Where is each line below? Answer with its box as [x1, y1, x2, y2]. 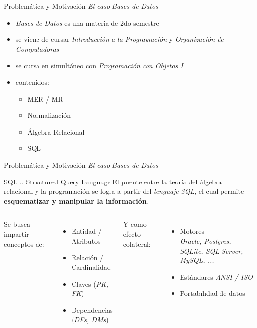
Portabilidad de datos [180, 288, 245, 298]
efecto [123, 228, 141, 239]
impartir [4, 228, 29, 239]
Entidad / [72, 226, 102, 236]
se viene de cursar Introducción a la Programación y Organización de [15, 34, 224, 44]
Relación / [72, 252, 104, 262]
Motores [180, 226, 205, 236]
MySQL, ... [180, 255, 214, 265]
